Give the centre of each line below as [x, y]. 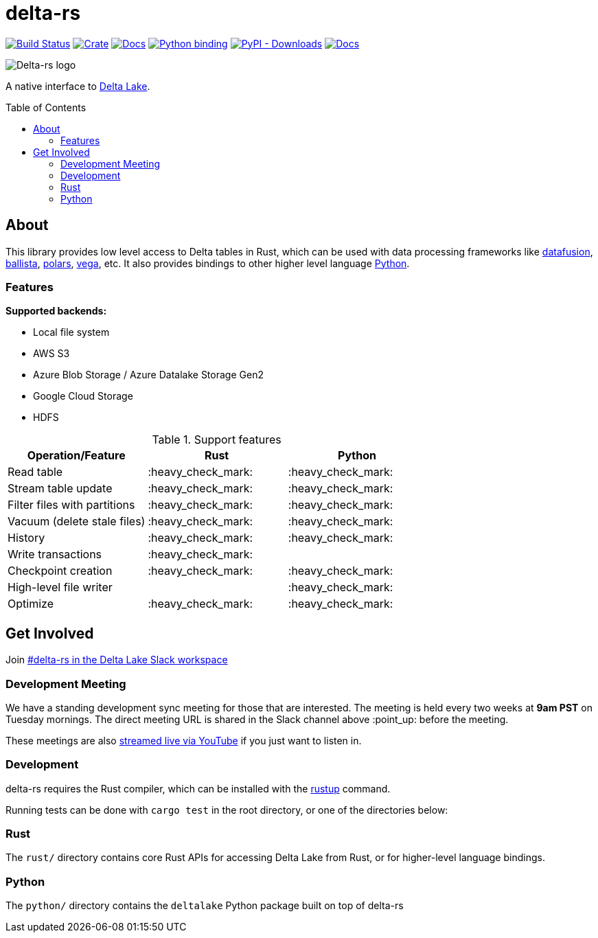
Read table [35, 472]
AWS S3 [51, 354]
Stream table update [60, 489]
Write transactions [55, 554]
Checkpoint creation [60, 571]
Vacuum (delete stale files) [77, 522]
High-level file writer [60, 587]
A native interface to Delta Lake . [78, 86]
